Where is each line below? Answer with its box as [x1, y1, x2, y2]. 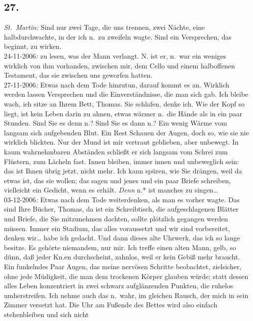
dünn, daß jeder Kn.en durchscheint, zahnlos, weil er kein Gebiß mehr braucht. [4, 252, 240, 262]
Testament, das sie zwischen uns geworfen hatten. [4, 70, 153, 80]
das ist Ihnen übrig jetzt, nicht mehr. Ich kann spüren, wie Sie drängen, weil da [4, 166, 242, 176]
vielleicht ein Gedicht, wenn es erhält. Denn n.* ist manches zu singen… [4, 185, 218, 195]
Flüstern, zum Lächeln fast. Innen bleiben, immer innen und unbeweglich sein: [4, 156, 239, 166]
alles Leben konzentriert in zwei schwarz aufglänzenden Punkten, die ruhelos [4, 280, 233, 291]
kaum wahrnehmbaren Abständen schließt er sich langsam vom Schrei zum [4, 146, 228, 156]
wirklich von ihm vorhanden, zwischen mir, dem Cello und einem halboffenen [4, 60, 235, 70]
